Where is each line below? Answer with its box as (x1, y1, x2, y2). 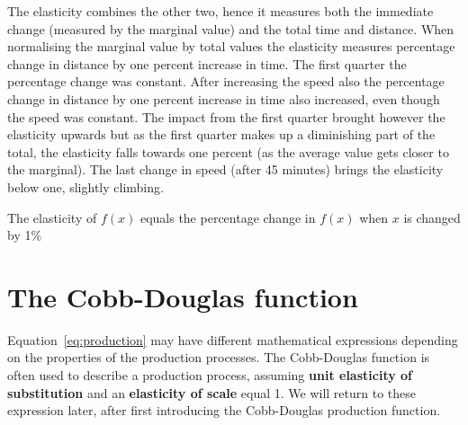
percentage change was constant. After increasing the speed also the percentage (7, 72, 445, 91)
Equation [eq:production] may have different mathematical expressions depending (7, 330, 458, 349)
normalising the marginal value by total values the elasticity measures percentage (7, 37, 455, 56)
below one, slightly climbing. (7, 177, 164, 196)
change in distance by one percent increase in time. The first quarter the (7, 54, 407, 73)
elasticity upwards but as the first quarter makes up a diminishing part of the (7, 125, 436, 144)
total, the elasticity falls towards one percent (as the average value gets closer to (7, 142, 449, 161)
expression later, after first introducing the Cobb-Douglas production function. (7, 401, 441, 420)
